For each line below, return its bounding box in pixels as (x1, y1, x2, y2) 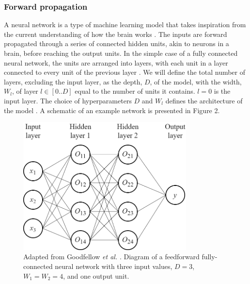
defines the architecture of (165, 95, 243, 105)
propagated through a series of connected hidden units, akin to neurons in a (4, 38, 229, 49)
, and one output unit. (63, 270, 129, 281)
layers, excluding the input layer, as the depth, (4, 76, 142, 86)
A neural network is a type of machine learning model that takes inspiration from (4, 19, 246, 30)
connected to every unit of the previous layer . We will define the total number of (4, 67, 246, 77)
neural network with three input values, (55, 261, 172, 271)
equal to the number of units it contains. (75, 86, 195, 96)
